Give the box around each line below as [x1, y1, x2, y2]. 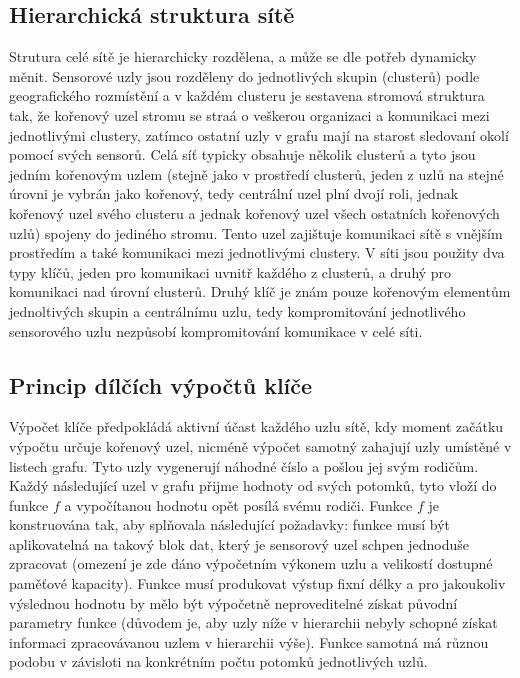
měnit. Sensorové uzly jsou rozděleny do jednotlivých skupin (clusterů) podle [9, 65, 480, 86]
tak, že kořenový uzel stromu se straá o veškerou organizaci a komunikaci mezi [9, 104, 490, 125]
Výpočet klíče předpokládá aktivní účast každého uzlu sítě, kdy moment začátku [9, 416, 504, 437]
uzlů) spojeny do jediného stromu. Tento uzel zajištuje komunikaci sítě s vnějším [9, 222, 503, 243]
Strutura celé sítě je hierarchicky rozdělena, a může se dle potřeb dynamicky [9, 46, 477, 67]
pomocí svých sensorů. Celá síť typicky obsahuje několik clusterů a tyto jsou [9, 144, 476, 165]
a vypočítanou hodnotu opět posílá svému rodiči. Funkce [64, 494, 413, 515]
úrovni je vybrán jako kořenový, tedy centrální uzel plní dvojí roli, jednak [9, 183, 459, 204]
